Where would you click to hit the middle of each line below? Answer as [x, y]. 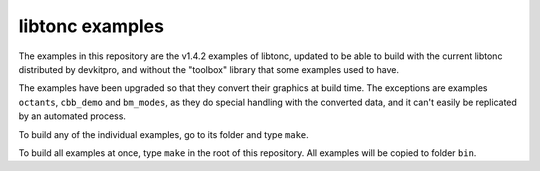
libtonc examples [91, 26]
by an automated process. [72, 116]
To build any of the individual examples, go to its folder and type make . [163, 134]
